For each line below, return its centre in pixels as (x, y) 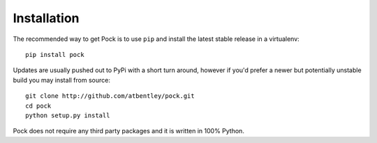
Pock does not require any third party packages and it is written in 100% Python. (128, 131)
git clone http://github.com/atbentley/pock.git (110, 96)
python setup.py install (68, 115)
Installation (46, 18)
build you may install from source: (62, 80)
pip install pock (55, 54)
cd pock (38, 106)
